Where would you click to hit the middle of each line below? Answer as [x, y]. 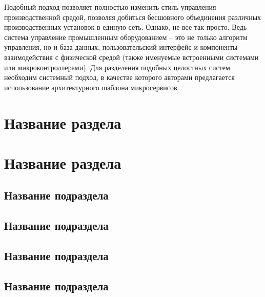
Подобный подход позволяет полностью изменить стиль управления [110, 7]
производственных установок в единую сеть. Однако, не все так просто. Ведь [126, 27]
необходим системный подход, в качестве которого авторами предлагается [119, 77]
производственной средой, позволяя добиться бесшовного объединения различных [133, 17]
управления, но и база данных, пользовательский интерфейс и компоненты [121, 47]
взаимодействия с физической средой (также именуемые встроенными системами [131, 57]
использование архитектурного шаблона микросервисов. [92, 87]
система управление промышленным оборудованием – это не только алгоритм [126, 37]
